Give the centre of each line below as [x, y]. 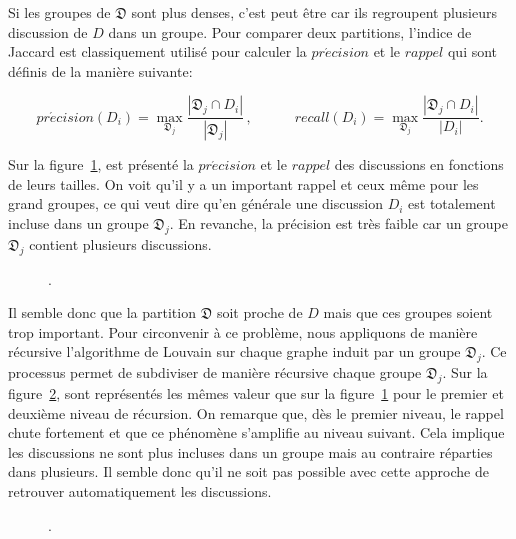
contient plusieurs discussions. [120, 243]
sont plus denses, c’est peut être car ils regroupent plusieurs [314, 12]
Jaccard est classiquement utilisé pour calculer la [157, 51]
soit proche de [259, 312]
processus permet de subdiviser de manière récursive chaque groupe [215, 372]
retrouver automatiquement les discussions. [140, 490]
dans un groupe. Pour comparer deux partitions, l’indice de [290, 31]
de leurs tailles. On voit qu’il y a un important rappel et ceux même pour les [243, 183]
